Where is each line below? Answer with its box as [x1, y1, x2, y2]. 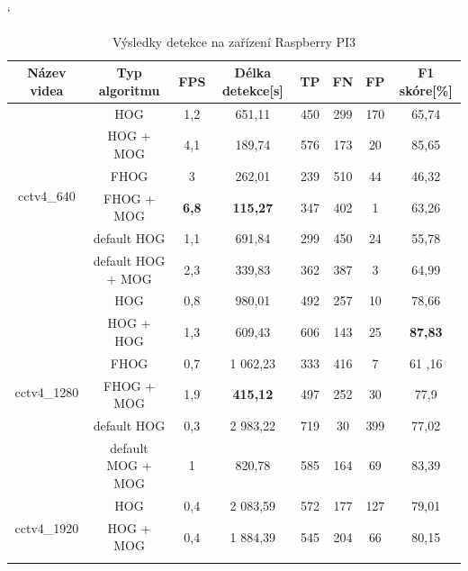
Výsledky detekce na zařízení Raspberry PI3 [112, 32, 356, 50]
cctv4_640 [18, 186, 76, 205]
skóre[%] [399, 80, 453, 99]
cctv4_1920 [14, 518, 79, 537]
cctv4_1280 [14, 382, 79, 401]
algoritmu [98, 80, 160, 99]
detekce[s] [221, 80, 283, 99]
